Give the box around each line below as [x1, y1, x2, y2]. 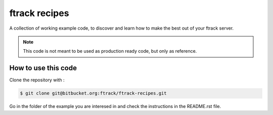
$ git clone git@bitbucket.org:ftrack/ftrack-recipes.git [20, 90, 167, 96]
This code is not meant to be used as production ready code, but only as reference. [23, 48, 197, 54]
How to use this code [9, 64, 77, 72]
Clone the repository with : [9, 77, 65, 83]
